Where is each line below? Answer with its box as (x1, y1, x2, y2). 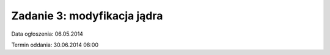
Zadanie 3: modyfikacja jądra (11, 9, 163, 22)
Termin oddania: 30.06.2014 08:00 (11, 41, 99, 48)
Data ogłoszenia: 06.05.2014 (11, 30, 84, 37)
